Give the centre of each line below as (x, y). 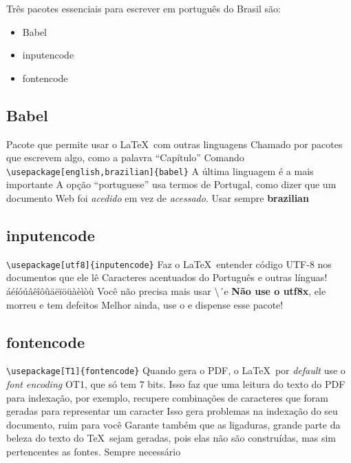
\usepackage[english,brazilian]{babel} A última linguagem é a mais (160, 171)
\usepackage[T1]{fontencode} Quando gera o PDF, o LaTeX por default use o (176, 370)
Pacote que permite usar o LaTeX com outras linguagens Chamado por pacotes (174, 144)
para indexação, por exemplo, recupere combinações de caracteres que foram (167, 397)
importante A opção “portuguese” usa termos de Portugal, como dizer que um (171, 184)
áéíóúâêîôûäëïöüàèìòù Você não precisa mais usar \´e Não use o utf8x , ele (166, 291)
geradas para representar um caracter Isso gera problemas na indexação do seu (172, 411)
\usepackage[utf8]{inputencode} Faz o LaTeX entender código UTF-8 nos (169, 264)
